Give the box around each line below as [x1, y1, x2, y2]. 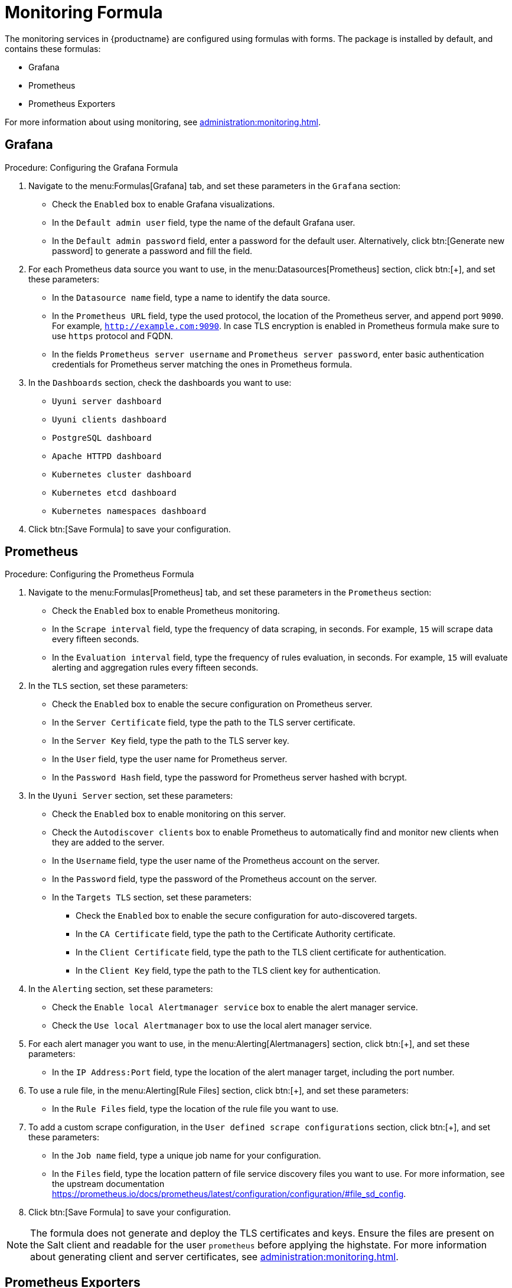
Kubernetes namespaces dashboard [52, 506, 207, 516]
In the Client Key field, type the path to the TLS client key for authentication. [76, 965, 381, 976]
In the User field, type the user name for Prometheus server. [52, 754, 288, 765]
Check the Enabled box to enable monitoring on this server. [52, 809, 286, 819]
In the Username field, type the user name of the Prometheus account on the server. [52, 856, 380, 866]
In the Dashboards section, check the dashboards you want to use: [28, 377, 292, 388]
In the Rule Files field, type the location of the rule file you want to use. [52, 1104, 339, 1114]
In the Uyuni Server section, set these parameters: [28, 791, 233, 801]
